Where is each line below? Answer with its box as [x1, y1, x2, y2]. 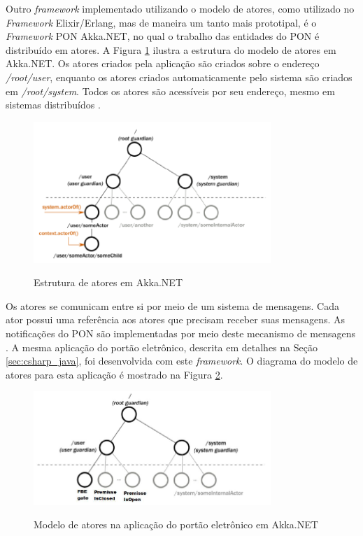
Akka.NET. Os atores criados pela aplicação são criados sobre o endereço [6, 56, 320, 71]
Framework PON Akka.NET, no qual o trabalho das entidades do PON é [6, 29, 320, 43]
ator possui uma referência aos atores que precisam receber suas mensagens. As [6, 312, 346, 327]
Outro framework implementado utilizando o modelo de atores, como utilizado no [6, 1, 355, 15]
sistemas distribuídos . [6, 97, 101, 112]
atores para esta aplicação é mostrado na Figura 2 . [6, 367, 223, 381]
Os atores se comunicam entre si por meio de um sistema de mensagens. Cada [6, 298, 340, 313]
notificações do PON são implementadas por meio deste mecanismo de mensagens [6, 326, 356, 341]
